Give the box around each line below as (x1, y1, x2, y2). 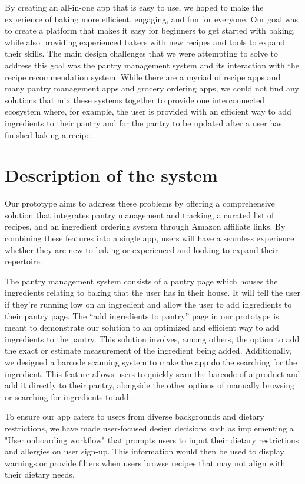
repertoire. (5, 255, 42, 267)
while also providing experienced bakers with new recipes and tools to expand (5, 35, 286, 48)
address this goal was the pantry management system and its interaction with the (5, 58, 299, 71)
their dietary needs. (5, 468, 75, 480)
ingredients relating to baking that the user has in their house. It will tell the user (5, 286, 300, 299)
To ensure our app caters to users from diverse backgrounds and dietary (5, 410, 264, 423)
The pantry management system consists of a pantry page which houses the (5, 274, 278, 287)
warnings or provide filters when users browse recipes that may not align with (5, 456, 286, 469)
